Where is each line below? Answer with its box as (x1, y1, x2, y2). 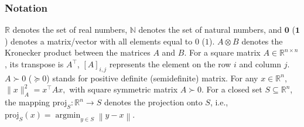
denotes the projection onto (104, 96, 203, 108)
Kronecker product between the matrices (5, 46, 151, 59)
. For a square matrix (184, 46, 261, 59)
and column (239, 58, 282, 70)
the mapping (5, 96, 50, 108)
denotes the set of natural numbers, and (138, 23, 282, 36)
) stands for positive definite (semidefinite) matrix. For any (46, 71, 258, 84)
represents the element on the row (109, 58, 231, 70)
